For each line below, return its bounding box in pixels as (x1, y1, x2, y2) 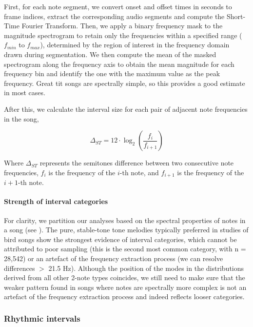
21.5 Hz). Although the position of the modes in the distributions (48, 263, 244, 273)
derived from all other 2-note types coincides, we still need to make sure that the (4, 272, 245, 283)
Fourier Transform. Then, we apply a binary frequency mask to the (21, 20, 223, 31)
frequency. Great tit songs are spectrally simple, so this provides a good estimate (4, 78, 245, 88)
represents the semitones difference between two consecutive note (39, 158, 234, 168)
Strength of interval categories (4, 196, 108, 206)
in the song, (4, 113, 39, 123)
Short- (227, 11, 246, 21)
